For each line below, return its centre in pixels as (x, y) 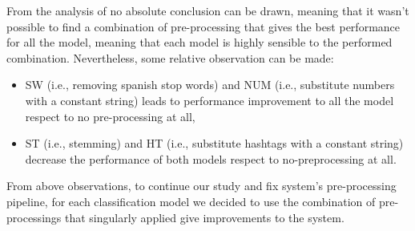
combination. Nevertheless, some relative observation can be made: (170, 57)
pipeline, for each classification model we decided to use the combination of (191, 201)
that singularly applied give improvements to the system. (204, 217)
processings (34, 217)
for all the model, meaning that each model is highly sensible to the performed (199, 42)
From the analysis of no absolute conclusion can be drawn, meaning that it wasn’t (208, 10)
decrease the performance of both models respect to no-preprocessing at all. (211, 158)
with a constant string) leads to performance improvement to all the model (210, 100)
